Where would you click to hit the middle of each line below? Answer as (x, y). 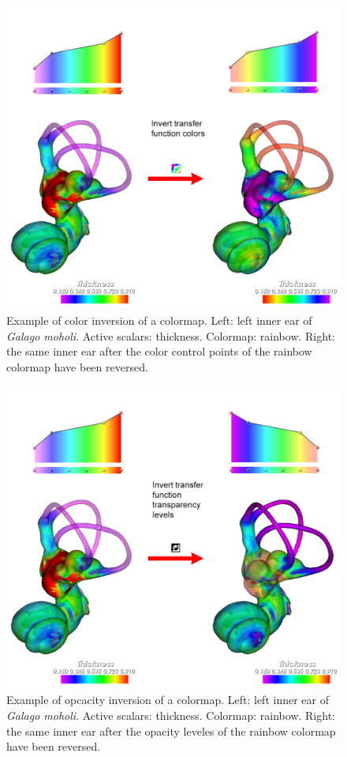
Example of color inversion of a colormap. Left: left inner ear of (159, 320)
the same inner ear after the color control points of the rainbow (159, 351)
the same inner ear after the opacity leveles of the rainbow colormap (171, 731)
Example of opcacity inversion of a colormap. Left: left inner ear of (168, 700)
